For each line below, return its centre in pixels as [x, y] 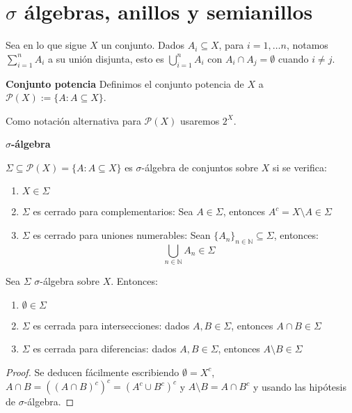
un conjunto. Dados [143, 45]
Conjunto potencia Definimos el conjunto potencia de [125, 83]
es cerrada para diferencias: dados [105, 349]
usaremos [200, 120]
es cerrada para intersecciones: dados [111, 325]
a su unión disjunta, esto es [106, 58]
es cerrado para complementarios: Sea [113, 211]
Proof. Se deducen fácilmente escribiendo [93, 372]
